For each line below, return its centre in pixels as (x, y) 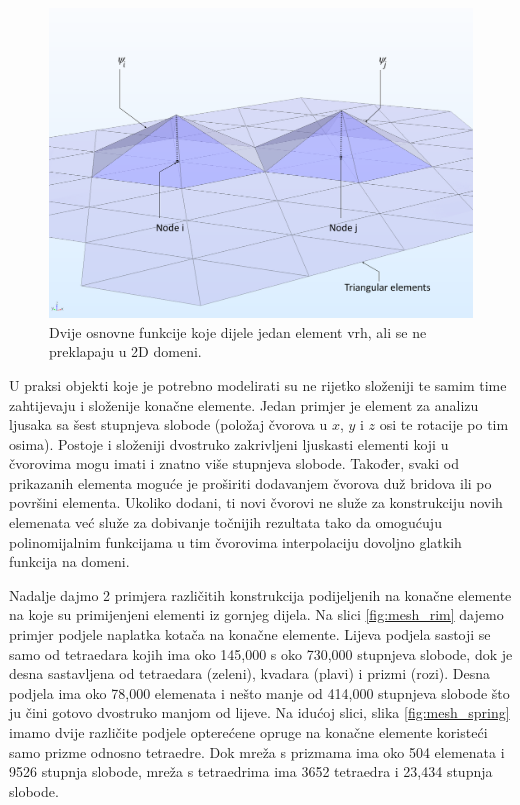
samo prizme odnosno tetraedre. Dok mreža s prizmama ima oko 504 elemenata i (257, 751)
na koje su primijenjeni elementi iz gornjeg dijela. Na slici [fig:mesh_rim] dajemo (256, 614)
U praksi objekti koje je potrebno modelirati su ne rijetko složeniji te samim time (258, 384)
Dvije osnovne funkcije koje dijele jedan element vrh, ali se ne (238, 331)
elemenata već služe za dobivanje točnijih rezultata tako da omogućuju (225, 522)
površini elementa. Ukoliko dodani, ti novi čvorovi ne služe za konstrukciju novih (256, 502)
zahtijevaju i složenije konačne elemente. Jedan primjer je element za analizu (244, 404)
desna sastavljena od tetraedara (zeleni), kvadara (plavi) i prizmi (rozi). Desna (249, 673)
